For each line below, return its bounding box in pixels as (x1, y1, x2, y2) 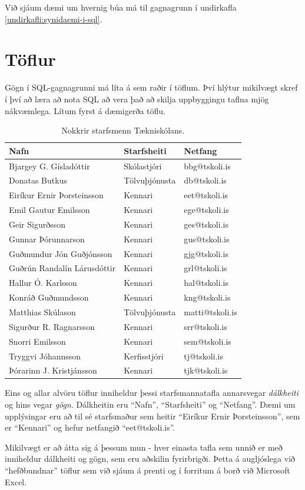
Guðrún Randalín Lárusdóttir (9, 262, 116, 274)
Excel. (5, 475, 27, 488)
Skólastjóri (124, 159, 162, 172)
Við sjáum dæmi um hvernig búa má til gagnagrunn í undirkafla (5, 1, 237, 13)
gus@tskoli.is (184, 232, 230, 245)
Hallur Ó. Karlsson (9, 276, 77, 289)
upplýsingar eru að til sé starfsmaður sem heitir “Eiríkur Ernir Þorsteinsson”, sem (5, 409, 300, 422)
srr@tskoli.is (184, 320, 227, 332)
